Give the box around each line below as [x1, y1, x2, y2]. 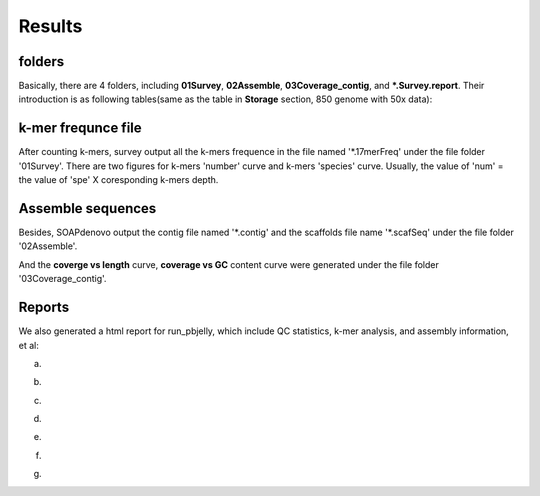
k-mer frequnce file [18, 120, 142, 137]
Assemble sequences [18, 200, 157, 217]
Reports [18, 299, 70, 316]
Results [18, 15, 83, 37]
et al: [18, 339, 39, 351]
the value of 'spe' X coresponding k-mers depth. [18, 174, 219, 186]
